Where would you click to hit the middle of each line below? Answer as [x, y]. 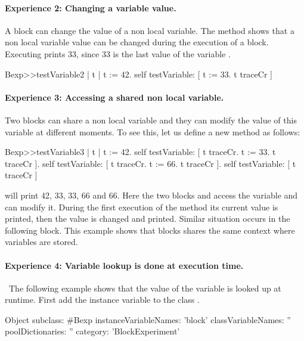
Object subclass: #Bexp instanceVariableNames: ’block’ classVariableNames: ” [148, 319]
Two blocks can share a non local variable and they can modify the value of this [151, 120]
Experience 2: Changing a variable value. [91, 7]
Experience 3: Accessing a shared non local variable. [114, 97]
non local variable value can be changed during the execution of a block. [137, 42]
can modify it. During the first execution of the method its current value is [142, 207]
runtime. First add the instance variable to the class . [102, 300]
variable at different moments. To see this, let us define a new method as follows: [153, 131]
